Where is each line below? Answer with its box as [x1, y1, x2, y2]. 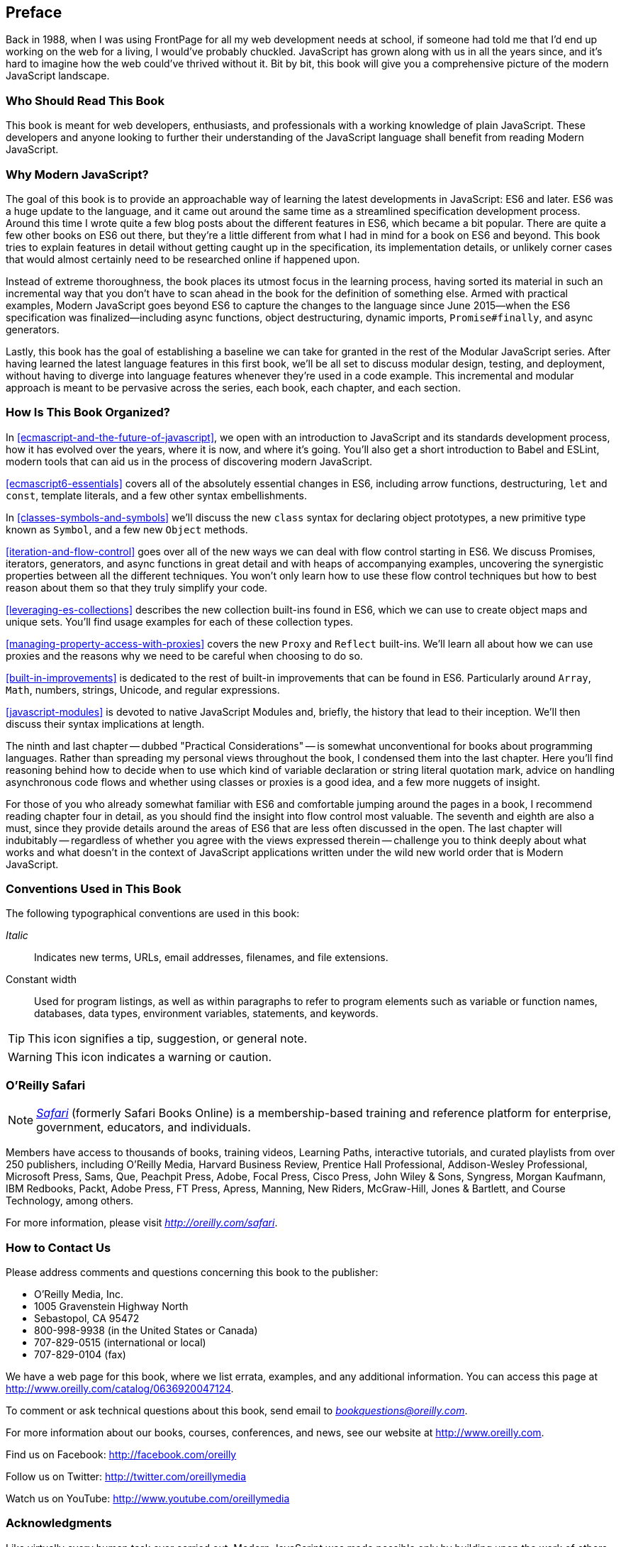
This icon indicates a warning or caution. [55, 1050, 272, 1065]
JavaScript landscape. [6, 70, 110, 82]
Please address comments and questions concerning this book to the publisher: [6, 1265, 379, 1278]
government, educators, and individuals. [36, 1120, 251, 1135]
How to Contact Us [6, 1240, 111, 1255]
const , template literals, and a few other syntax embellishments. [6, 489, 307, 501]
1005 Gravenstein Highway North [34, 1299, 189, 1312]
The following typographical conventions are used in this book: [6, 907, 300, 920]
